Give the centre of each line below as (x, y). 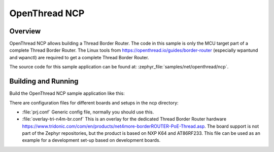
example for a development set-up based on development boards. (91, 140)
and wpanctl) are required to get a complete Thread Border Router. (79, 57)
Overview (25, 31)
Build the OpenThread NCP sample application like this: (67, 93)
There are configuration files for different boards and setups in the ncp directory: (94, 103)
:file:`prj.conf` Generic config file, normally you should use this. (88, 112)
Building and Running (44, 81)
